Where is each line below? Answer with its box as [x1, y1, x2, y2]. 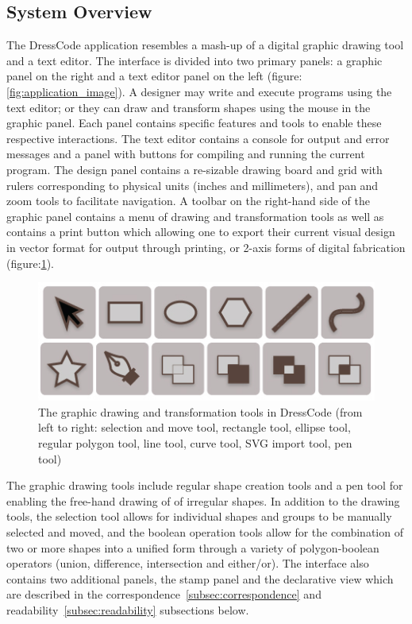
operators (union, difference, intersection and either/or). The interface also [6, 555, 369, 572]
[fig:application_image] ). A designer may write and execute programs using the [6, 83, 392, 99]
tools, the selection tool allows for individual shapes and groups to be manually [6, 508, 392, 525]
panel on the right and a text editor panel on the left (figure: [6, 68, 302, 84]
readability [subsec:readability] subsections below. [6, 601, 249, 618]
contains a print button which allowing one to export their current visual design [6, 223, 395, 240]
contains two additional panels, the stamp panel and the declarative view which [6, 570, 394, 587]
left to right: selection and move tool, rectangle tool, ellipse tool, [38, 419, 351, 436]
